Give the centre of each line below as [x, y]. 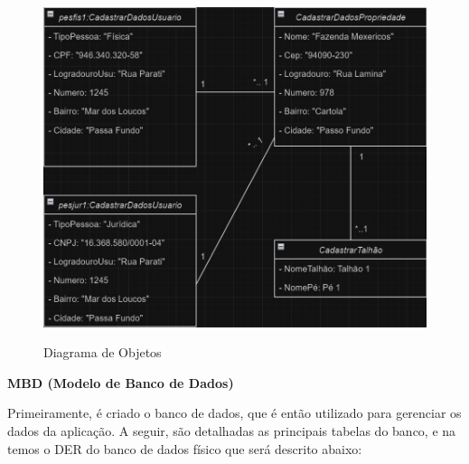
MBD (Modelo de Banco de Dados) [121, 382]
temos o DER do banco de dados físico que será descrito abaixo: [185, 448]
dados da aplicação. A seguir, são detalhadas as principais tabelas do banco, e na [232, 431]
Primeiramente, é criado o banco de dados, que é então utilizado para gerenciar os [234, 413]
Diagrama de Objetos [103, 352]
